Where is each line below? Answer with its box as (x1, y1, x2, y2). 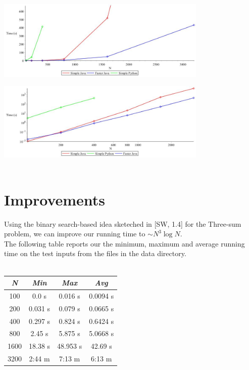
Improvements (4, 189, 106, 210)
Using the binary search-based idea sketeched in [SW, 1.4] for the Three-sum (4, 218, 241, 229)
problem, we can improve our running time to (4, 228, 145, 239)
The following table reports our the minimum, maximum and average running (4, 238, 245, 249)
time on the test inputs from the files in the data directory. (4, 248, 186, 259)
